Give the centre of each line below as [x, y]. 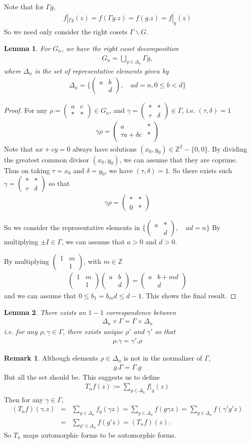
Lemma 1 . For [27, 48]
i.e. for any [21, 331]
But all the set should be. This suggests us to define [82, 377]
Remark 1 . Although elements [51, 358]
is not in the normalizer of [163, 358]
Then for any [24, 399]
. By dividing [227, 148]
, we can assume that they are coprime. [178, 159]
